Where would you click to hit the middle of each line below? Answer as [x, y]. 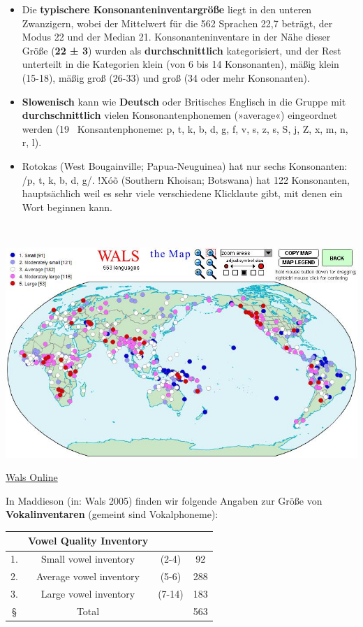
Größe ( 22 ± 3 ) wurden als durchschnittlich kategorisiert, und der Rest [181, 50]
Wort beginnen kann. [67, 207]
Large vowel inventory [88, 593]
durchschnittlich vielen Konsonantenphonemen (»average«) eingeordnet [180, 115]
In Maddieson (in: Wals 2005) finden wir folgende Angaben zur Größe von [164, 500]
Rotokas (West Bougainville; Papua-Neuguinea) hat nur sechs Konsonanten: [185, 165]
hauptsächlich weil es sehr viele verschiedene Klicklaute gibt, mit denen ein [182, 193]
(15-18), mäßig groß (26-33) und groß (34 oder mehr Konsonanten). [166, 77]
